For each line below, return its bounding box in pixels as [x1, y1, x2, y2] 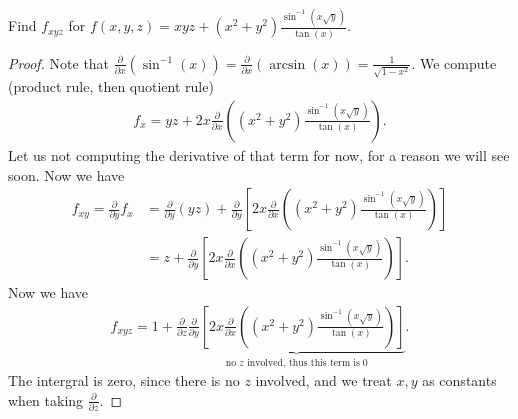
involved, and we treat [255, 370, 392, 391]
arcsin [269, 57, 306, 72]
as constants [422, 370, 497, 391]
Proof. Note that [8, 52, 110, 73]
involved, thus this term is [247, 357, 360, 368]
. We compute [411, 52, 497, 73]
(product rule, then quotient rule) [8, 76, 214, 97]
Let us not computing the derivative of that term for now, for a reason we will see [8, 144, 510, 165]
